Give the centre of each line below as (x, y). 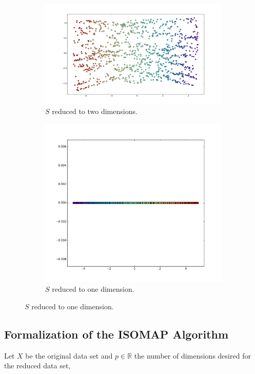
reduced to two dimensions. (95, 111)
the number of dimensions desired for (192, 355)
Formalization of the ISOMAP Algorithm (116, 334)
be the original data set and (69, 355)
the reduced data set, (37, 366)
